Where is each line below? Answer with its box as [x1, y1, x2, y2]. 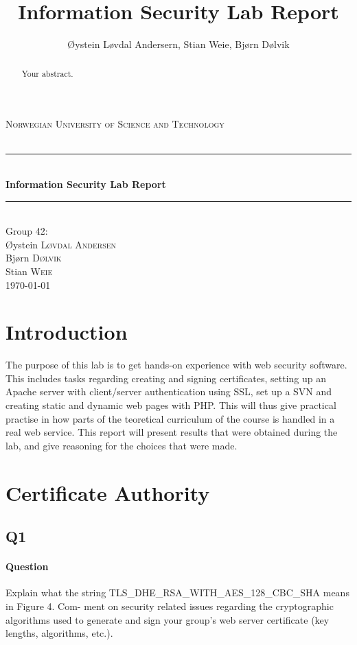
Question [5, 559, 49, 574]
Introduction [5, 318, 128, 346]
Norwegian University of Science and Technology [5, 117, 224, 131]
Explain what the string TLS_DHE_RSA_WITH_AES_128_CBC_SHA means [5, 585, 349, 600]
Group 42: [5, 224, 48, 238]
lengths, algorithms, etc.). [5, 626, 113, 640]
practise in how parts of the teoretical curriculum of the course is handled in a [5, 411, 335, 425]
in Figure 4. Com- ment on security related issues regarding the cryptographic [5, 598, 334, 613]
